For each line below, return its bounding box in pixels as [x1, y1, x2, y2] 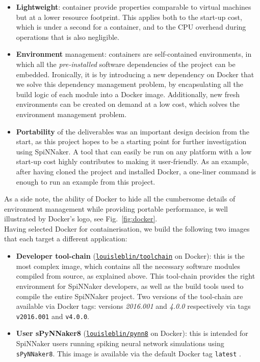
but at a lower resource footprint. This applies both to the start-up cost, [16, 11, 242, 22]
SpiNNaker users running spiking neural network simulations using [16, 338, 224, 348]
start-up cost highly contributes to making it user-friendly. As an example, [16, 156, 249, 167]
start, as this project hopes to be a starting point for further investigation [16, 136, 247, 147]
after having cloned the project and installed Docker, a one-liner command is [16, 166, 256, 176]
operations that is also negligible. [16, 31, 119, 42]
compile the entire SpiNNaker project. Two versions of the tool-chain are [16, 290, 243, 301]
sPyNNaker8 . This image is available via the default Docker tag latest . [16, 348, 241, 358]
